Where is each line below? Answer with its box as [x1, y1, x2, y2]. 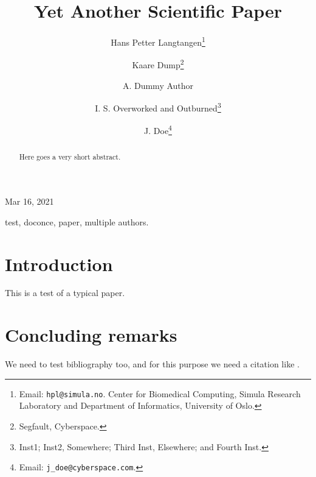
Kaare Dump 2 [132, 57, 184, 71]
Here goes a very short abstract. [19, 151, 121, 161]
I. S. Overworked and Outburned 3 [95, 100, 221, 114]
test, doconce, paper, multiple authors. [5, 215, 149, 228]
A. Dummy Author [122, 79, 194, 91]
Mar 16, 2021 [5, 195, 54, 208]
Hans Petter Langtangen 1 [111, 34, 205, 48]
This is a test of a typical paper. [5, 286, 125, 299]
